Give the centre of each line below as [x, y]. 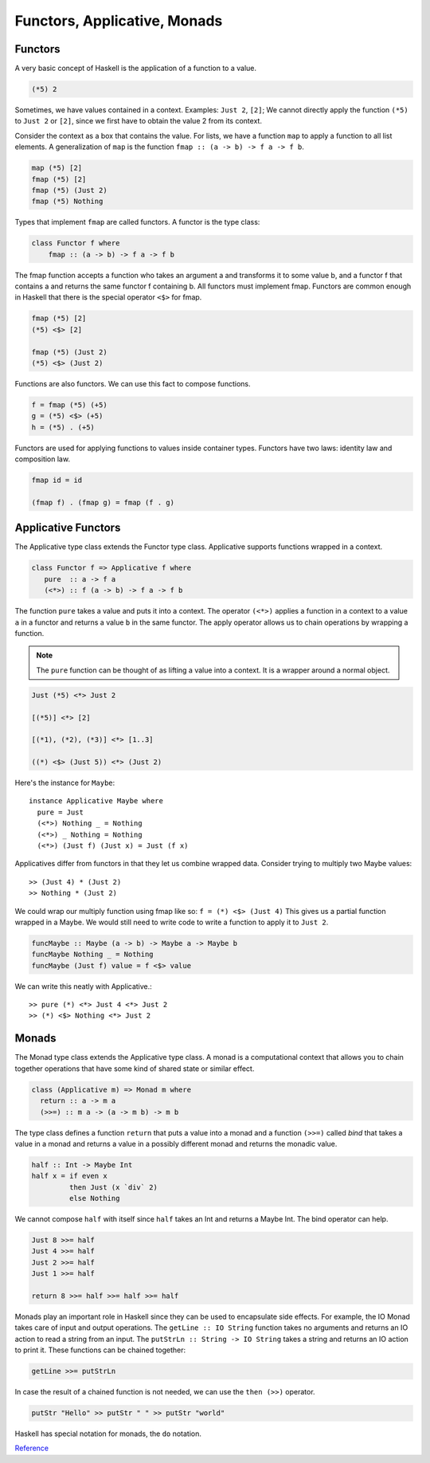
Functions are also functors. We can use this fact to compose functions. [133, 384]
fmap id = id [57, 480]
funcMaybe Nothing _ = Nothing [93, 955]
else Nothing [94, 1198]
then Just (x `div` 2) [113, 1187]
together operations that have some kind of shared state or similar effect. [135, 1069]
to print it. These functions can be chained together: [100, 1350]
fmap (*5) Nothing [67, 202]
